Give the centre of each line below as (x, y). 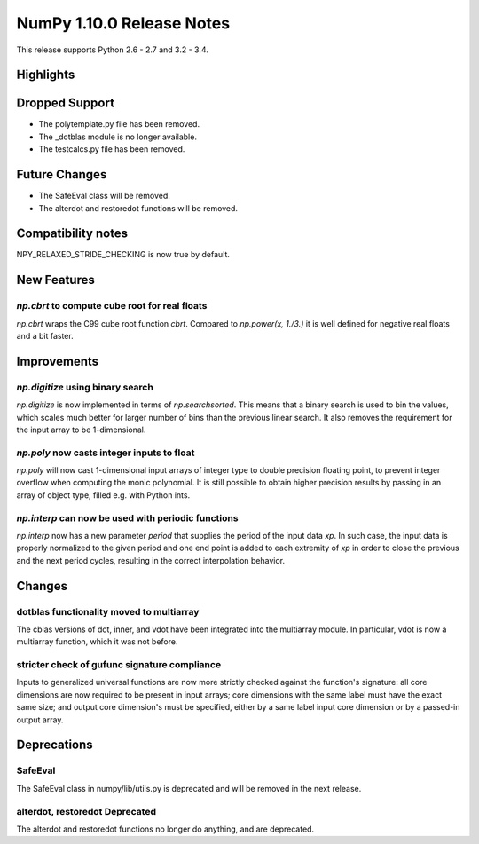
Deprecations (55, 745)
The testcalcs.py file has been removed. (112, 149)
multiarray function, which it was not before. (97, 642)
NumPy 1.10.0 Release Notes (123, 23)
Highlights (46, 75)
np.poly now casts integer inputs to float (106, 453)
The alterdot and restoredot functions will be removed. (138, 208)
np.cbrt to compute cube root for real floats (112, 306)
